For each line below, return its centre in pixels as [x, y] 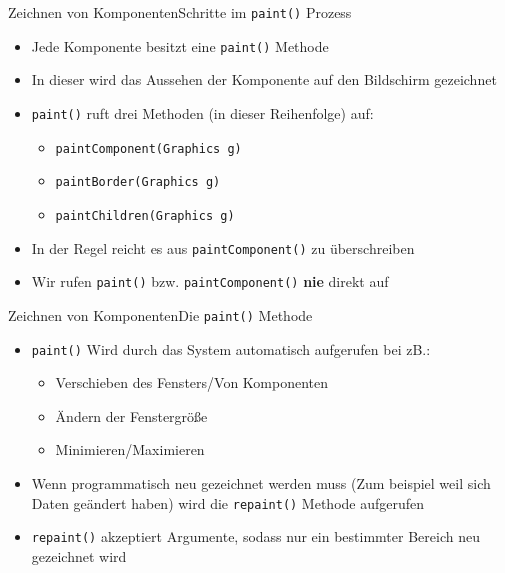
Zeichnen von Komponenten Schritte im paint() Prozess [180, 12]
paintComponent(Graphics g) [148, 148]
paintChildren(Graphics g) [145, 215]
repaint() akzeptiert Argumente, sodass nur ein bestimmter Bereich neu [255, 536]
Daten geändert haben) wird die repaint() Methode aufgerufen [228, 502]
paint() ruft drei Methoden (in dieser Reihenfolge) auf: [202, 112]
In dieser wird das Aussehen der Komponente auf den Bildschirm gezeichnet [264, 79]
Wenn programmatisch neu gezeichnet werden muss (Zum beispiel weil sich [261, 482]
